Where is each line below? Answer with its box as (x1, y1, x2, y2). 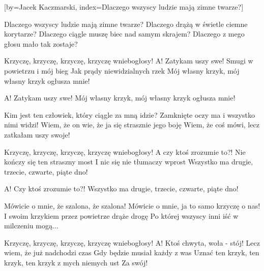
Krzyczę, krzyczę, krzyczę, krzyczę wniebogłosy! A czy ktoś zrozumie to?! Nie (4, 146, 246, 157)
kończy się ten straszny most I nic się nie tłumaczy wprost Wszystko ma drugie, (4, 156, 253, 167)
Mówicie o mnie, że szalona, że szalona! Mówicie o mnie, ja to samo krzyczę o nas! (4, 200, 260, 211)
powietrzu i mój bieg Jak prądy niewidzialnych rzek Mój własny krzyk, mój (4, 65, 240, 76)
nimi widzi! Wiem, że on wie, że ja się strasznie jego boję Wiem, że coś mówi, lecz (4, 119, 259, 130)
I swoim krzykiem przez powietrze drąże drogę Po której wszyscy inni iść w (4, 210, 239, 221)
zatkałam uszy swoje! (4, 129, 70, 140)
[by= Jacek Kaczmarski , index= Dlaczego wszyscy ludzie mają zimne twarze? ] (4, 2, 244, 12)
